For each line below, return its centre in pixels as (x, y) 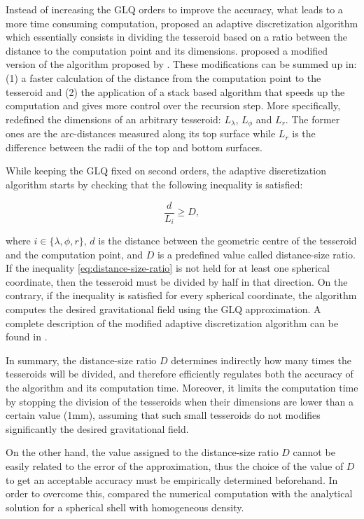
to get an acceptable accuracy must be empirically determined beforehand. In (172, 479)
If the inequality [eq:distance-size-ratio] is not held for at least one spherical (168, 268)
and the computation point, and (75, 254)
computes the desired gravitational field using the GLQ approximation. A (163, 309)
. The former (313, 119)
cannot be (314, 452)
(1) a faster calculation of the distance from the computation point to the (163, 77)
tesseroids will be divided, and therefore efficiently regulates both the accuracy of (180, 374)
